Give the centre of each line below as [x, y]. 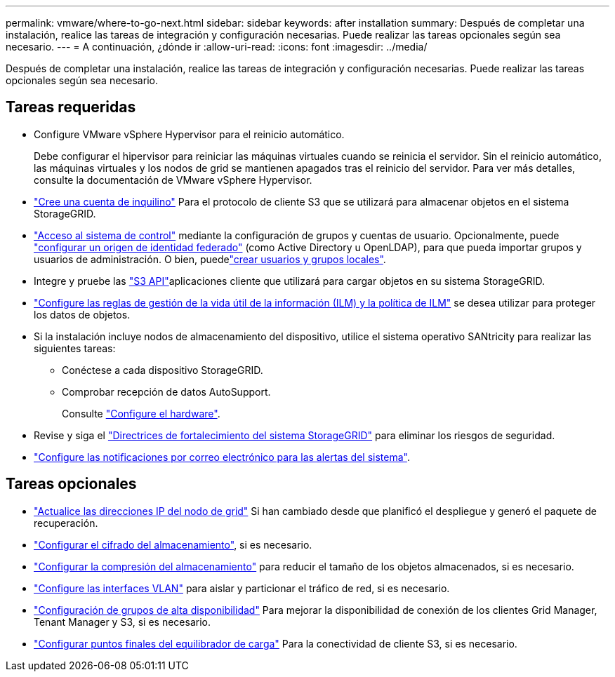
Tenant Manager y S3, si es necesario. [122, 622]
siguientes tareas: [75, 348]
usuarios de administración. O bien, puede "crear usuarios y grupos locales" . [210, 259]
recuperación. [66, 523]
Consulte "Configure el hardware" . [141, 413]
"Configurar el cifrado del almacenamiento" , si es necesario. [173, 544]
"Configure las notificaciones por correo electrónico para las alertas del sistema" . [222, 457]
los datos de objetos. [82, 314]
